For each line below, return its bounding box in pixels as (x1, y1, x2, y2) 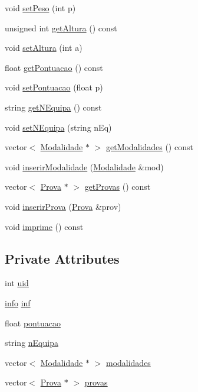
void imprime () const (5, 220, 84, 232)
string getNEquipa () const (5, 101, 102, 113)
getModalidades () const (105, 141, 193, 153)
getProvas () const (84, 180, 151, 193)
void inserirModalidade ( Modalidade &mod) (5, 160, 164, 173)
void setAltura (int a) (5, 41, 82, 54)
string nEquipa (5, 336, 58, 349)
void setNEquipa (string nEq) (5, 121, 112, 133)
